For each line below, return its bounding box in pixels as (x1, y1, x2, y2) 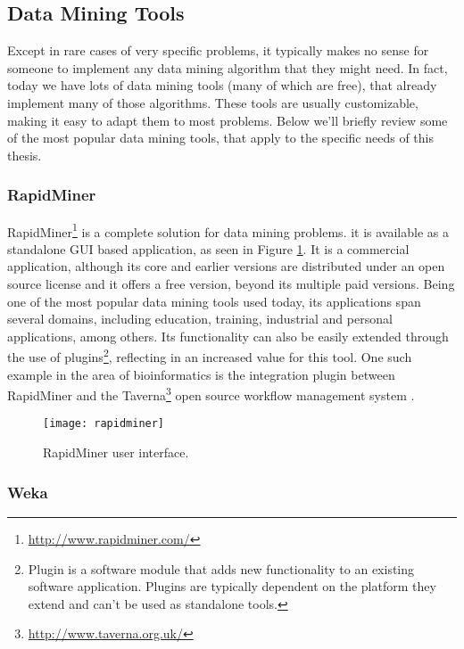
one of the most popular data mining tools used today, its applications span (7, 292, 421, 310)
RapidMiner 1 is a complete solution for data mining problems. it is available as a (7, 219, 449, 241)
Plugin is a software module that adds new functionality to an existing (28, 559, 415, 578)
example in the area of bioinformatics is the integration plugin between (7, 365, 395, 383)
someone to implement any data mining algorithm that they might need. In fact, (7, 58, 448, 77)
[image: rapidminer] (43, 417, 165, 431)
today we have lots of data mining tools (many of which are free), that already (7, 76, 437, 94)
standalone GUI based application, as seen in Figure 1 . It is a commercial (7, 239, 410, 258)
